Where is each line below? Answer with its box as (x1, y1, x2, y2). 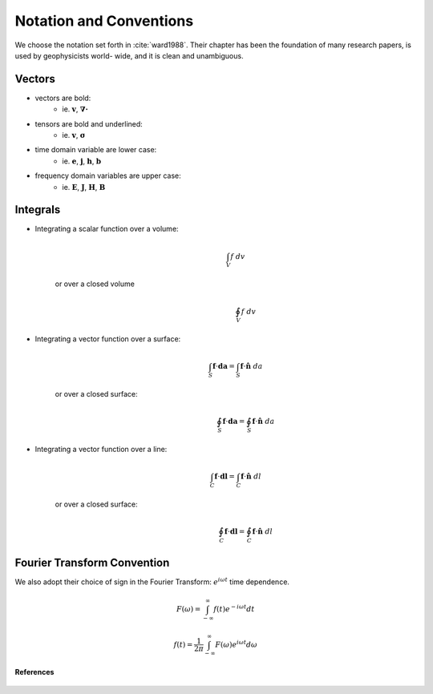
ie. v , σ (62, 131, 86, 140)
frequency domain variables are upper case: (34, 171, 182, 180)
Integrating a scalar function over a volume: (34, 224, 180, 234)
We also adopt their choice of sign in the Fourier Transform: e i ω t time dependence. (14, 575, 290, 587)
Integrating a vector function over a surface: (34, 334, 181, 344)
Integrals (14, 203, 61, 216)
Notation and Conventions (14, 12, 194, 30)
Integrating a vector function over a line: (34, 445, 168, 454)
